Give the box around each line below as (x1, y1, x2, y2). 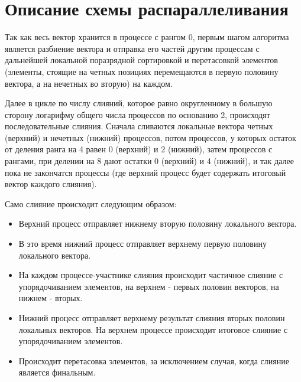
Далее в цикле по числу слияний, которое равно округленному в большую (5, 97, 273, 109)
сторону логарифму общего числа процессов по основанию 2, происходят (5, 108, 270, 120)
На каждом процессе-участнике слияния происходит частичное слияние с (18, 269, 283, 281)
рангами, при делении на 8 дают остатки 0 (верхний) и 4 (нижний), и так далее (5, 155, 294, 167)
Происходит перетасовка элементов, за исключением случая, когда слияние (18, 354, 289, 367)
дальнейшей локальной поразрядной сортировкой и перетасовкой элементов (5, 54, 278, 66)
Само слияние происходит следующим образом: (5, 197, 177, 210)
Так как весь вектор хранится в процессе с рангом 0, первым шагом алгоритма (5, 31, 289, 43)
